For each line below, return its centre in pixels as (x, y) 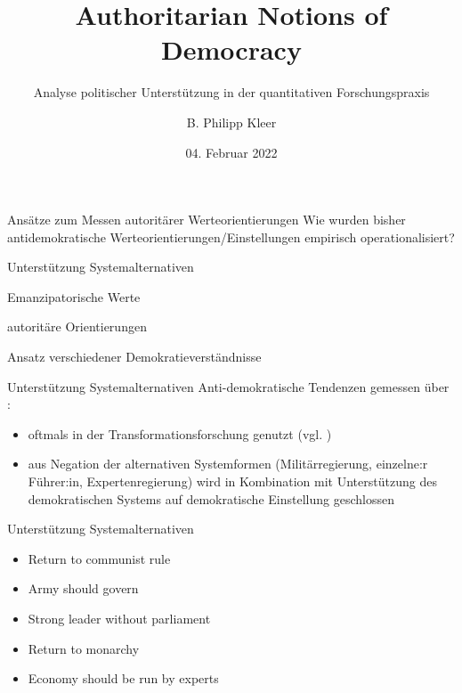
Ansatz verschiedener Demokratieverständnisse (134, 357)
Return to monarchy (84, 648)
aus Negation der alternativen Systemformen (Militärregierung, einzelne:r (228, 464)
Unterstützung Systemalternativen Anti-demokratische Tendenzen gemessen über (228, 386)
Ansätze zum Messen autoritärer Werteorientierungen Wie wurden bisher (207, 220)
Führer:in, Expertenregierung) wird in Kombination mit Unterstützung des (232, 481)
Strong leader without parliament (119, 618)
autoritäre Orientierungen (77, 326)
